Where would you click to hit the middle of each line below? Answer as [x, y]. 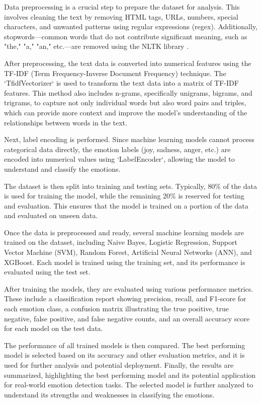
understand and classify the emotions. [62, 169]
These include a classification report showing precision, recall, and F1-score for [125, 298]
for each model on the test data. [54, 328]
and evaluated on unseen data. [51, 215]
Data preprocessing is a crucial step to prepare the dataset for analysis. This [122, 7]
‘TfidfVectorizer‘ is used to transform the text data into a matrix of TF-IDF [121, 83]
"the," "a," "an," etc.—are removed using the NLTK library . [97, 46]
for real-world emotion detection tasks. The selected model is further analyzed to [129, 385]
